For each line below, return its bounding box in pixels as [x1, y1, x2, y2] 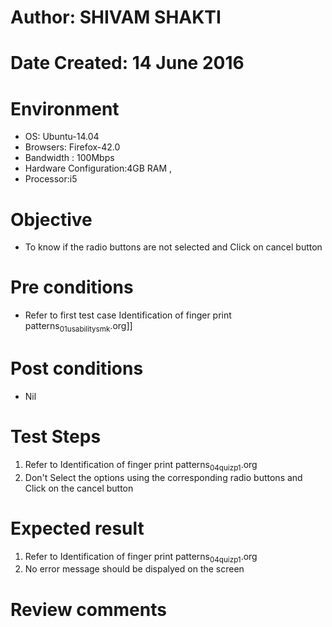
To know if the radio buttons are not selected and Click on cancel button [24, 241, 323, 253]
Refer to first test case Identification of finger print [24, 309, 232, 321]
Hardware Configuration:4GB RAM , [24, 162, 173, 175]
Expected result [10, 517, 145, 540]
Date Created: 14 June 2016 [10, 52, 245, 75]
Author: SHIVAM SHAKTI [10, 6, 222, 29]
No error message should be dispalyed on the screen [24, 563, 245, 575]
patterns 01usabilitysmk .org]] [24, 320, 133, 334]
